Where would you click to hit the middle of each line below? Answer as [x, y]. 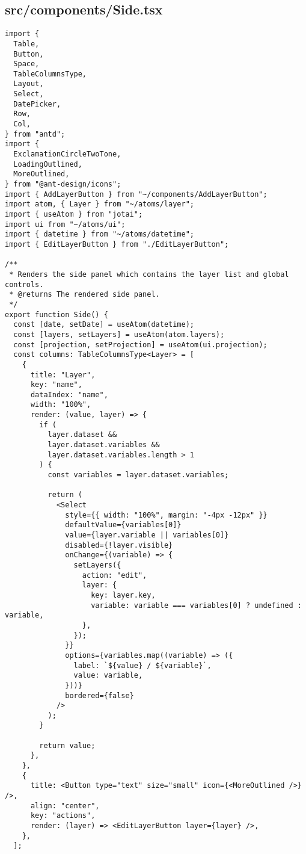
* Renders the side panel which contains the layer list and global [149, 274]
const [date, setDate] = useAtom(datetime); [104, 325]
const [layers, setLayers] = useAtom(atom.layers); [119, 334]
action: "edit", [115, 575]
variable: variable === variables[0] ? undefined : [196, 605]
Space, [26, 64]
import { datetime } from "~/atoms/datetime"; [99, 234]
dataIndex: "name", [69, 395]
